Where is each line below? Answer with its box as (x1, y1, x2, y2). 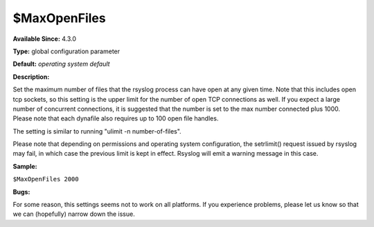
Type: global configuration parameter (12, 47, 121, 55)
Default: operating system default (12, 60, 110, 69)
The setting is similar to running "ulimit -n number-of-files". (12, 127, 181, 135)
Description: (12, 73, 50, 81)
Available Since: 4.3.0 (12, 35, 76, 43)
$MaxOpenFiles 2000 (12, 175, 79, 183)
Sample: (12, 162, 37, 170)
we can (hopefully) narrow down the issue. (12, 210, 135, 218)
